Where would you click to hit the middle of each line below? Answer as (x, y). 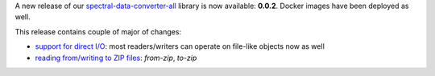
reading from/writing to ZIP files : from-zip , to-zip (116, 58)
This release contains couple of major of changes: (98, 31)
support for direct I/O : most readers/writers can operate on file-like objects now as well (180, 46)
